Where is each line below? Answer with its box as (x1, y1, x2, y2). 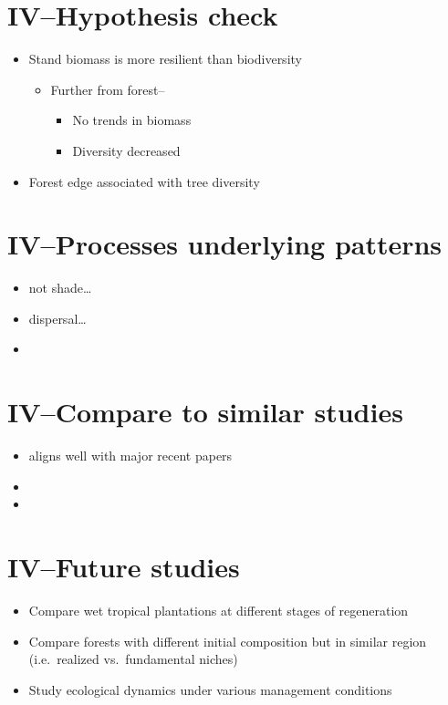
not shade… (28, 278, 92, 297)
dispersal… (28, 308, 87, 327)
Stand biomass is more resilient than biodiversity (28, 49, 302, 68)
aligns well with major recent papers (28, 446, 233, 465)
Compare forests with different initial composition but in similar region (28, 631, 427, 650)
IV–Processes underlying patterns (7, 225, 443, 263)
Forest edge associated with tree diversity (28, 171, 260, 191)
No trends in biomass (72, 110, 192, 130)
